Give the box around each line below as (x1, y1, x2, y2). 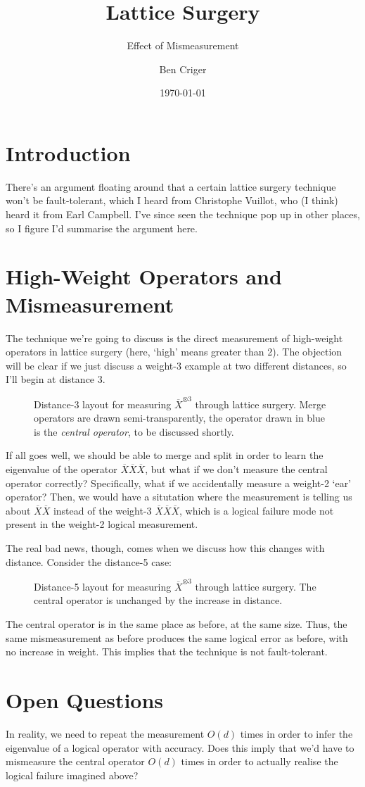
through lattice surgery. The (195, 579, 316, 593)
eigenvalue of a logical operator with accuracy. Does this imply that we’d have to (6, 740, 354, 755)
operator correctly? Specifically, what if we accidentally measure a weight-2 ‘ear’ (6, 475, 352, 490)
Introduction (6, 138, 131, 167)
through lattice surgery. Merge (195, 396, 326, 411)
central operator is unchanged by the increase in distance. (34, 593, 283, 607)
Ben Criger (159, 61, 207, 76)
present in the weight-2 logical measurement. (6, 517, 198, 531)
